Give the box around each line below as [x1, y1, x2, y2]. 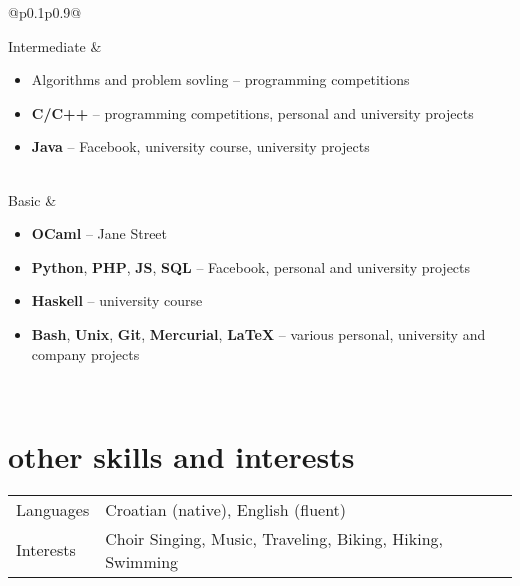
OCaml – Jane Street [31, 223, 168, 244]
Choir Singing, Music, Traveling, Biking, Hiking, [105, 526, 444, 550]
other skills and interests [8, 435, 355, 476]
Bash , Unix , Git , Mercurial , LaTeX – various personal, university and [31, 323, 486, 344]
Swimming [105, 549, 179, 573]
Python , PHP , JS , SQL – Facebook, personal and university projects [31, 256, 471, 277]
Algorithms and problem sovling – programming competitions [31, 69, 410, 90]
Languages [16, 497, 90, 521]
